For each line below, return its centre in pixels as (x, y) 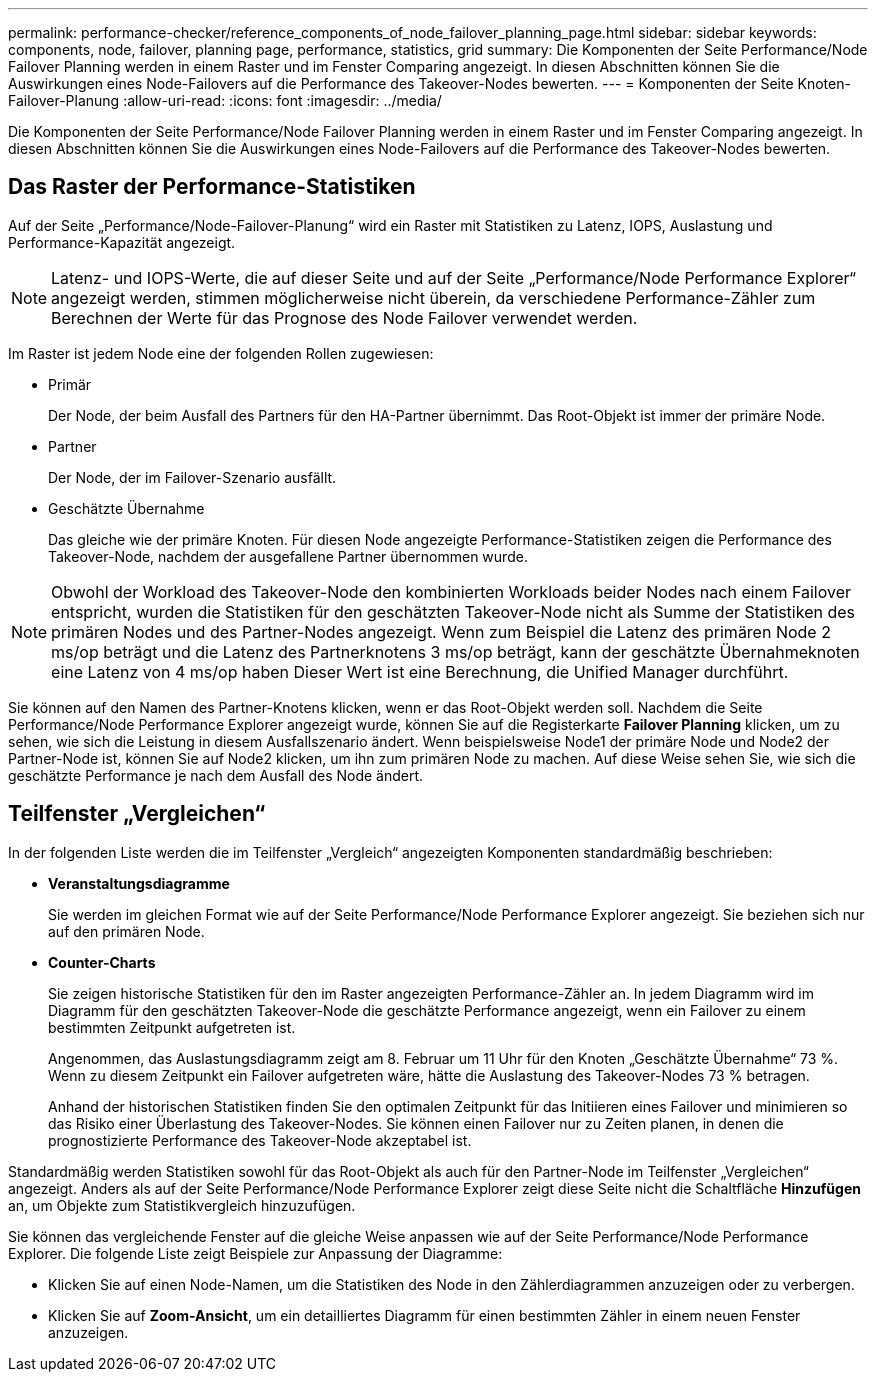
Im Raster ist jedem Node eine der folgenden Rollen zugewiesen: (221, 353)
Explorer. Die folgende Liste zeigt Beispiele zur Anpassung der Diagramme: (255, 1253)
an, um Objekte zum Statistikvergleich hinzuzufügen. (182, 1205)
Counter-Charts (102, 962)
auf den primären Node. (126, 931)
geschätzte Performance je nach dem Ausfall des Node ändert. (216, 775)
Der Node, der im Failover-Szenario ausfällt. (192, 477)
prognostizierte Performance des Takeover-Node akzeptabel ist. (260, 1140)
